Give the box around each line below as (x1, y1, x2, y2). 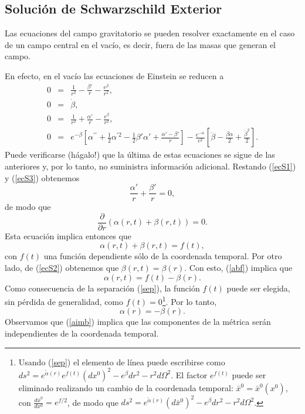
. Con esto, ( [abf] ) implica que (184, 262, 293, 274)
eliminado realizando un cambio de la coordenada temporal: (18, 381, 233, 393)
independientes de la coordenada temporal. (5, 327, 159, 340)
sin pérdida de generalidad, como (5, 295, 124, 307)
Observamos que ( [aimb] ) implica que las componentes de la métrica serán (5, 315, 271, 328)
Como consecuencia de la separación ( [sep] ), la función (5, 281, 200, 294)
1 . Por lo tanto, (162, 294, 217, 307)
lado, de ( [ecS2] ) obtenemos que (5, 262, 119, 274)
